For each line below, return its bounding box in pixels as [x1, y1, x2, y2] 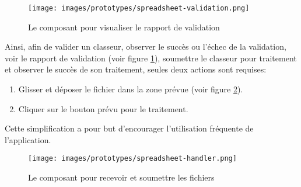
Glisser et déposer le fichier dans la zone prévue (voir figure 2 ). [18, 83, 243, 95]
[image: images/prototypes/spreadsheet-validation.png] [28, 4, 250, 12]
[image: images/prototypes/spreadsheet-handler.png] [28, 154, 237, 163]
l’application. [5, 133, 51, 146]
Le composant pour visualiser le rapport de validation [28, 20, 220, 33]
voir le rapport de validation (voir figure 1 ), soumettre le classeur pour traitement [5, 51, 297, 64]
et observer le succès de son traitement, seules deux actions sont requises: [5, 63, 267, 75]
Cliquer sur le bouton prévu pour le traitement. [18, 102, 188, 115]
